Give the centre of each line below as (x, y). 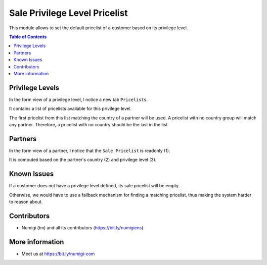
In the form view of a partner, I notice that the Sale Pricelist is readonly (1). (90, 151)
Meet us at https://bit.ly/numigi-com (58, 254)
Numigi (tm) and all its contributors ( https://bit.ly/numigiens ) (83, 227)
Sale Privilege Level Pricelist (68, 13)
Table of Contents (28, 37)
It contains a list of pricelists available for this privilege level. (70, 108)
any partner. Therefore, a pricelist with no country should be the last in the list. (89, 124)
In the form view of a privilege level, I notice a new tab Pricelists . (79, 100)
